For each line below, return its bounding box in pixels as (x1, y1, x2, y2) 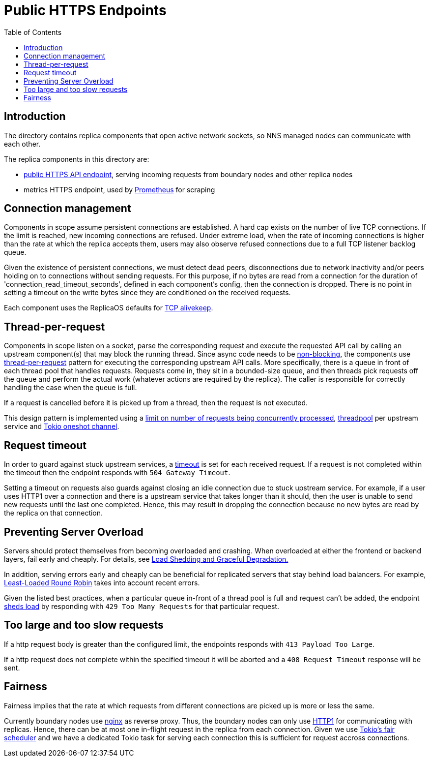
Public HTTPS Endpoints (4, 2, 167, 19)
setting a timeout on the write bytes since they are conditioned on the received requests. (4, 288, 291, 297)
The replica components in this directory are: (4, 154, 149, 163)
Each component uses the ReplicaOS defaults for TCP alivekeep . (4, 304, 213, 312)
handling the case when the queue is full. (4, 383, 137, 392)
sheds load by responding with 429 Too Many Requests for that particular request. (4, 602, 279, 610)
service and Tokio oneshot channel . (4, 422, 119, 431)
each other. (4, 139, 41, 148)
